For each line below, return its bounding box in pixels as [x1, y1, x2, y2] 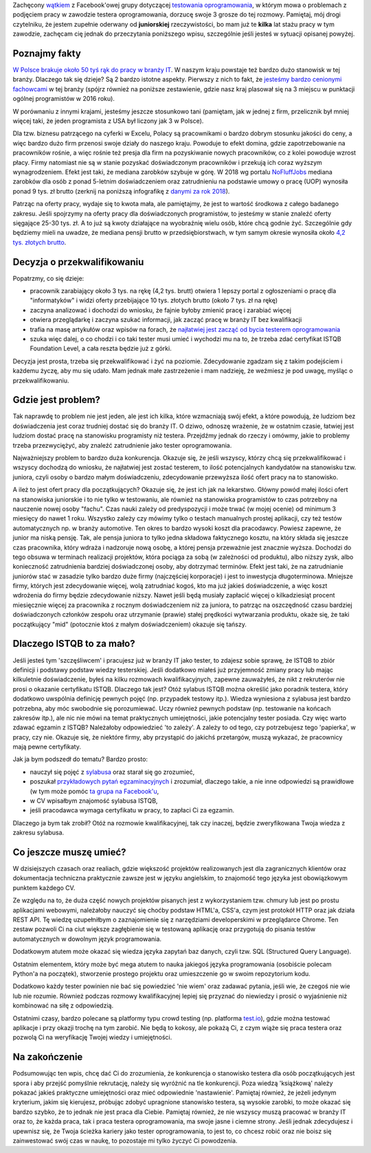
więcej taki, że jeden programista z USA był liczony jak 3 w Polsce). [12, 117, 204, 125]
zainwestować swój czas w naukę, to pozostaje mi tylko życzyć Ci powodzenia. [12, 1137, 238, 1145]
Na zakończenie [12, 1051, 83, 1063]
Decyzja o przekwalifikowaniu [12, 256, 144, 268]
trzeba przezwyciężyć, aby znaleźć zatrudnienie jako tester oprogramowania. [12, 441, 232, 449]
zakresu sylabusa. [12, 828, 65, 837]
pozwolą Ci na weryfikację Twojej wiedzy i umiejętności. [12, 1034, 172, 1042]
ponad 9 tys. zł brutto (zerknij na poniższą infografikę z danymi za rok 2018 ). [12, 187, 230, 195]
